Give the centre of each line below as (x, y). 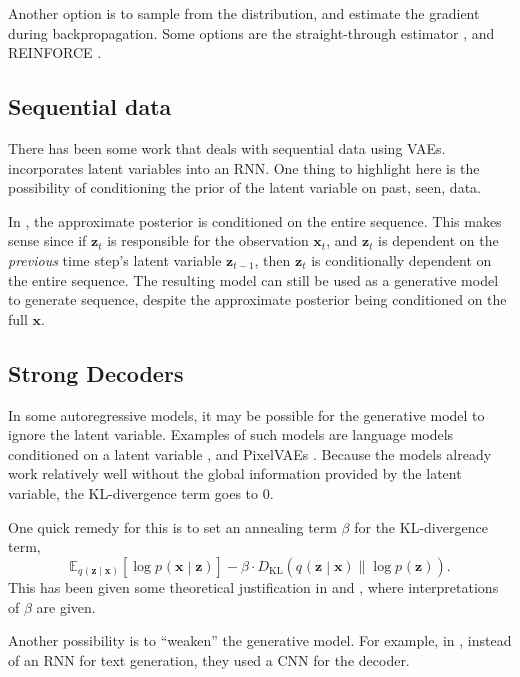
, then (272, 259)
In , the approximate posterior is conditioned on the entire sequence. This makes (255, 220)
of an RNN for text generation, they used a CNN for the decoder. (209, 659)
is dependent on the (438, 240)
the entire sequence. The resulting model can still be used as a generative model (253, 279)
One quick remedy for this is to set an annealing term (172, 526)
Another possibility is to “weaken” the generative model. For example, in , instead (260, 640)
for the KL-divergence (421, 526)
